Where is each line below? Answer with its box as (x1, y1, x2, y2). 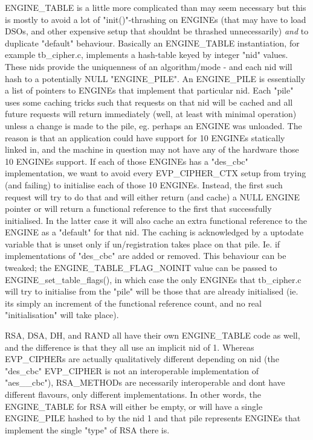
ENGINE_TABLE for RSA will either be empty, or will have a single (5, 400, 263, 412)
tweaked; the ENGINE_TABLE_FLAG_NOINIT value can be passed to (5, 261, 277, 274)
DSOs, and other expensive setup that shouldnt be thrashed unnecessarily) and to (5, 25, 309, 37)
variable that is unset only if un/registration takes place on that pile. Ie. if (5, 237, 280, 250)
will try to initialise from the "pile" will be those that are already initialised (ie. (5, 285, 298, 298)
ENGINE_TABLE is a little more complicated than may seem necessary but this (5, 1, 306, 13)
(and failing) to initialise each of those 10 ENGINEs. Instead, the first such (5, 178, 283, 191)
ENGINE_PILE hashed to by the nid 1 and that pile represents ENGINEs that (5, 412, 301, 424)
